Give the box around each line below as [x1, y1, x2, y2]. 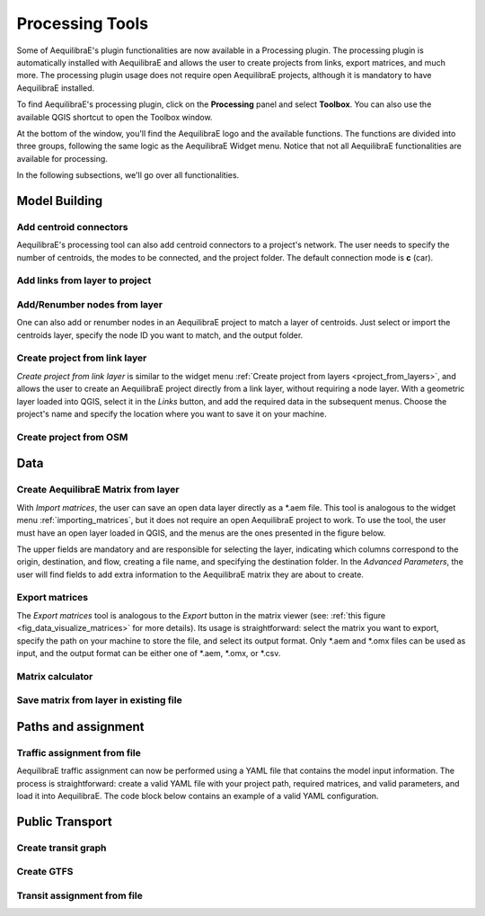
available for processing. [16, 153, 108, 164]
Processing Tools [16, 13, 149, 33]
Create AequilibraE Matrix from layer [16, 484, 180, 496]
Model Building [16, 193, 103, 209]
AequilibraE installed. [16, 82, 95, 93]
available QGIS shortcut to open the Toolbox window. [16, 111, 213, 122]
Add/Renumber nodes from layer [16, 298, 163, 310]
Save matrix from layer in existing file [16, 694, 183, 707]
